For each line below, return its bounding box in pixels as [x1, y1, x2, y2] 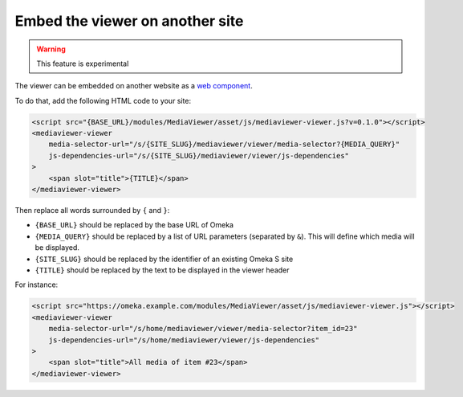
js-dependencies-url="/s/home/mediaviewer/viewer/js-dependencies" [48, 335, 320, 345]
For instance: [14, 280, 59, 289]
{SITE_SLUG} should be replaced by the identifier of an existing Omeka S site [35, 254, 294, 264]
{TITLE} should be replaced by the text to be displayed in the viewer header [35, 265, 290, 275]
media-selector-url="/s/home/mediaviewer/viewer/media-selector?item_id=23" [48, 324, 358, 334]
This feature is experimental [36, 59, 129, 68]
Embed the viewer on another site [14, 12, 244, 30]
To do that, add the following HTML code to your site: [14, 96, 192, 105]
